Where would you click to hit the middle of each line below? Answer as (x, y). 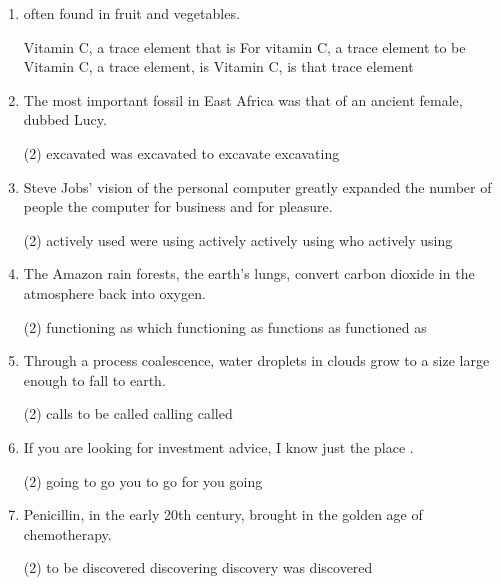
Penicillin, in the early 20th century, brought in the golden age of (223, 514)
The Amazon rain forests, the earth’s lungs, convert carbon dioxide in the (249, 273)
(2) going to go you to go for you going (143, 480)
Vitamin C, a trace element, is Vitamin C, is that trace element (218, 66)
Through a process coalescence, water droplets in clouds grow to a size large (256, 360)
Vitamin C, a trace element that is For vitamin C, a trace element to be (244, 46)
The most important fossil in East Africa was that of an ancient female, (243, 99)
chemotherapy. (67, 533)
